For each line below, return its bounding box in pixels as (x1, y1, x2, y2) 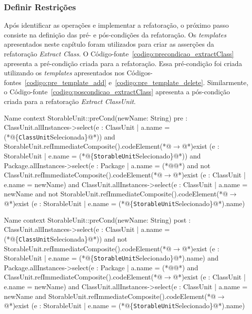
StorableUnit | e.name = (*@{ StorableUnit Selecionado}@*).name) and (4, 253, 219, 263)
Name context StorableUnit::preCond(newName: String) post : (4, 214, 191, 225)
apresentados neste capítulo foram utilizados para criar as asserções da (4, 39, 215, 49)
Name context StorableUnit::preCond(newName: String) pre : (4, 112, 188, 122)
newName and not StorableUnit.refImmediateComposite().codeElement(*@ (4, 189, 228, 199)
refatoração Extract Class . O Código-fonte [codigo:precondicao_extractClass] (4, 49, 234, 58)
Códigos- (126, 68, 153, 78)
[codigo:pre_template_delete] (115, 77, 203, 87)
